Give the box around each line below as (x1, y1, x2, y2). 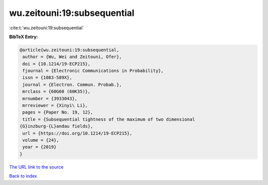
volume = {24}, (22, 137, 60, 143)
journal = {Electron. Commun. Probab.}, (22, 82, 122, 87)
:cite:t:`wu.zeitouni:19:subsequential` (9, 25, 84, 31)
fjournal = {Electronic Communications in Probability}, (22, 68, 164, 74)
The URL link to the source (9, 164, 64, 170)
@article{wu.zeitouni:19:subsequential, (19, 47, 119, 53)
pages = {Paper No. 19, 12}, (22, 110, 93, 115)
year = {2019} (22, 144, 57, 150)
